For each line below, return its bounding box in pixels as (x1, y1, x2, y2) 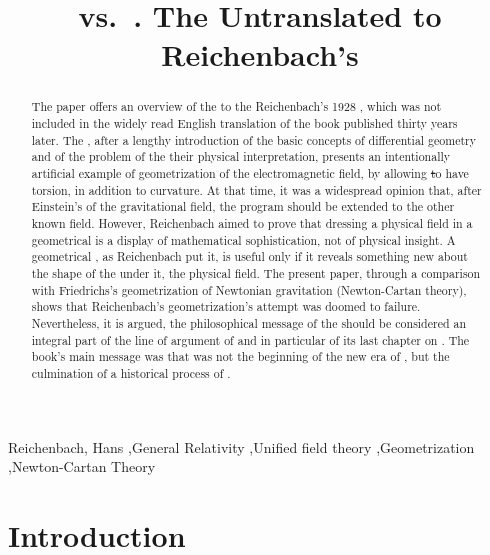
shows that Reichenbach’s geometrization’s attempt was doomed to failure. (31, 298, 421, 315)
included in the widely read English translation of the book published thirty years (31, 115, 458, 132)
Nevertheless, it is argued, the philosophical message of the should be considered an (31, 314, 467, 331)
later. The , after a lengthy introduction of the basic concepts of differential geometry (31, 131, 477, 148)
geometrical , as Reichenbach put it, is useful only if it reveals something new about (31, 248, 468, 265)
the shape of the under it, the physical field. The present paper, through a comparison (31, 264, 481, 281)
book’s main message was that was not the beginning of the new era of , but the (31, 348, 450, 365)
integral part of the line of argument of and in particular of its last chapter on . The (31, 331, 470, 348)
